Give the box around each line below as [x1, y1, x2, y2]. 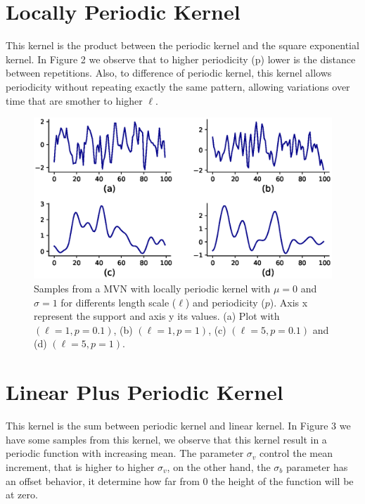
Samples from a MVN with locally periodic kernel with [34, 281, 271, 296]
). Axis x [269, 295, 308, 309]
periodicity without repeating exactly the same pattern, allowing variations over [6, 79, 350, 93]
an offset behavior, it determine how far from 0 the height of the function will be [6, 473, 354, 488]
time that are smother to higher [6, 93, 143, 108]
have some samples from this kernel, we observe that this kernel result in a [6, 432, 327, 446]
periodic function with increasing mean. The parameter [6, 446, 244, 460]
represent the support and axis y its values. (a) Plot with [34, 309, 280, 323]
